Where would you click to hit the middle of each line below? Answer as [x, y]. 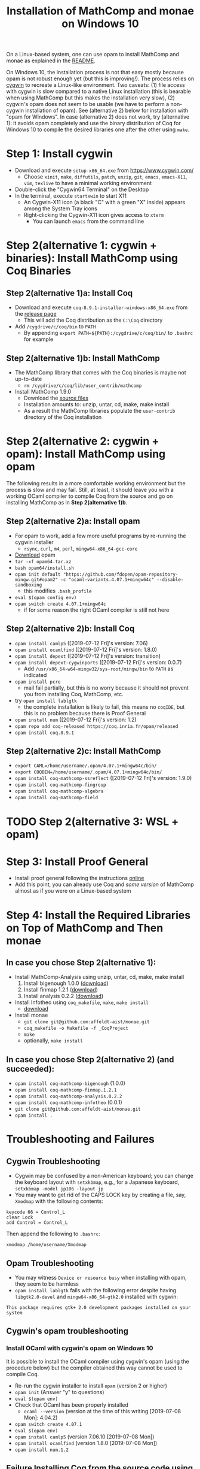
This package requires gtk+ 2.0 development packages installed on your [99, 1308]
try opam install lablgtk [46, 700]
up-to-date [28, 379]
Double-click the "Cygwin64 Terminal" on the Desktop [82, 189]
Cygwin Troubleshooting [53, 1161]
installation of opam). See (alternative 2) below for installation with [107, 111]
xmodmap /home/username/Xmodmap [46, 1245]
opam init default [38, 574]
